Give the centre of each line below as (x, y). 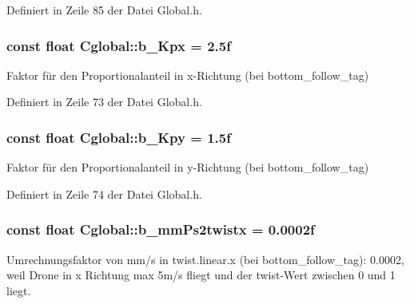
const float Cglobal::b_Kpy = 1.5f (119, 137)
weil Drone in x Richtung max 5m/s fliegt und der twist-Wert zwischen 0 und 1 (201, 275)
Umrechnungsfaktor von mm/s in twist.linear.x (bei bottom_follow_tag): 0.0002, (205, 259)
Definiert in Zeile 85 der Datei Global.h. (104, 10)
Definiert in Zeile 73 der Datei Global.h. (104, 102)
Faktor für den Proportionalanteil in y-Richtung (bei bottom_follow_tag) (188, 167)
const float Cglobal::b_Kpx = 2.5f (119, 45)
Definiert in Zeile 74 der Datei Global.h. (104, 193)
